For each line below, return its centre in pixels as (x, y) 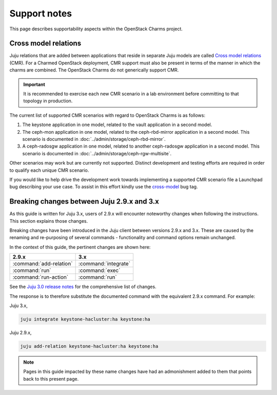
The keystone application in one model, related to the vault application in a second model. (117, 125)
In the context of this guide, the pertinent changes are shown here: (80, 247)
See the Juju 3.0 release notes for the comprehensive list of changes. (83, 287)
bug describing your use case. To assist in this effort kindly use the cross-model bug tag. (104, 187)
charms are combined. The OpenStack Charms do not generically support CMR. (94, 70)
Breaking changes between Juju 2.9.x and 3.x (84, 201)
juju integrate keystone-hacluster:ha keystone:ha (85, 319)
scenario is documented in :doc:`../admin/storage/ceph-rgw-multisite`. (97, 153)
